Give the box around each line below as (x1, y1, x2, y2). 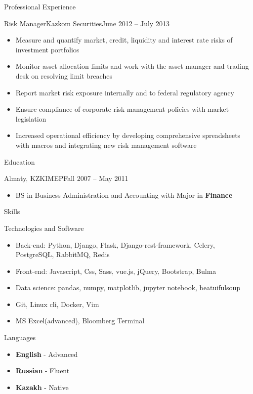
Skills (4, 206, 20, 217)
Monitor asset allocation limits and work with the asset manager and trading (15, 61, 249, 71)
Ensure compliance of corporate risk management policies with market (15, 104, 229, 114)
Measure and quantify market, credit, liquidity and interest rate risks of (15, 35, 233, 45)
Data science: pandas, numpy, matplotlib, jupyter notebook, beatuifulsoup (15, 282, 241, 293)
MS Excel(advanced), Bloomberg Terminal (15, 315, 145, 326)
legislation (15, 113, 46, 124)
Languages (4, 332, 36, 343)
